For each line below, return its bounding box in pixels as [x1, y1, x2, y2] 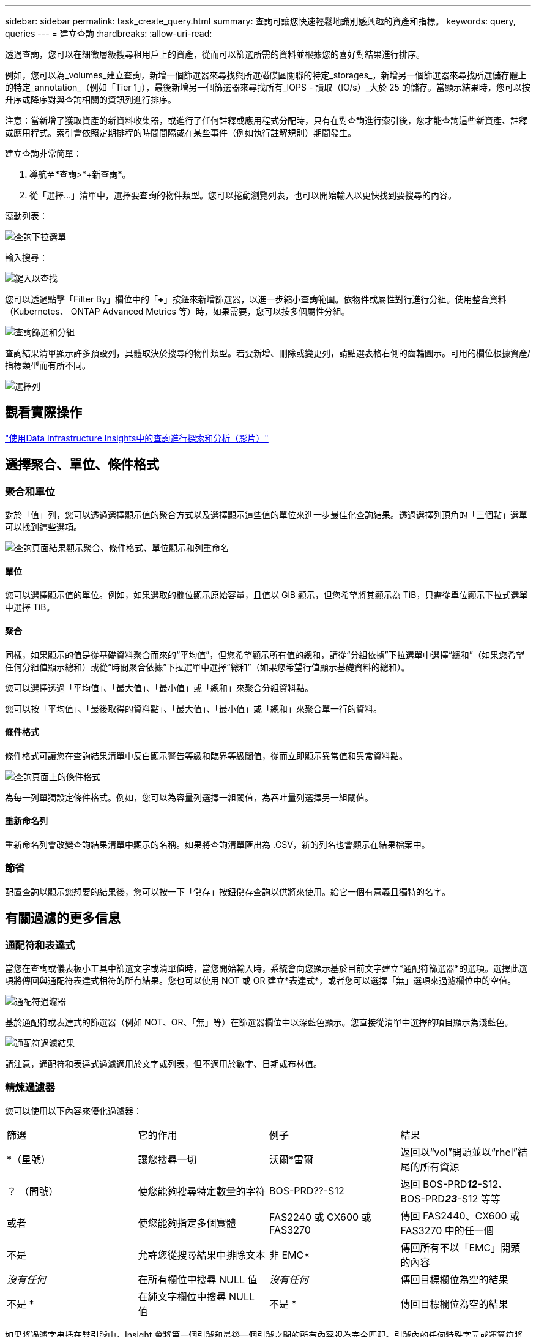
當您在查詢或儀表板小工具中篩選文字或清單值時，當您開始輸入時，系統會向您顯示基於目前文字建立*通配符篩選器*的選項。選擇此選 [5, 962, 528, 973]
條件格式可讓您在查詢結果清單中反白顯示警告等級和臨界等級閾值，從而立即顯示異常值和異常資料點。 [5, 750, 408, 761]
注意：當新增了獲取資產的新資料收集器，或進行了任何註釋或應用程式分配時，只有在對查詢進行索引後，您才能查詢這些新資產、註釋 [5, 115, 527, 125]
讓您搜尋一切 [138, 1153, 197, 1166]
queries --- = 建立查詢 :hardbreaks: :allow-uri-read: [5, 28, 212, 39]
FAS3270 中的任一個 [400, 1224, 494, 1237]
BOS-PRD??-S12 [269, 1184, 344, 1197]
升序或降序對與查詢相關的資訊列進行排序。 [5, 94, 176, 105]
